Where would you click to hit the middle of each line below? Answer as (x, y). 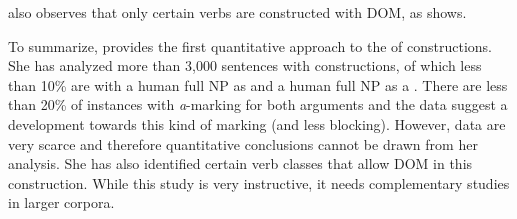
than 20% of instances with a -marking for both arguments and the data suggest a (258, 104)
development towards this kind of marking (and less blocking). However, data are (257, 123)
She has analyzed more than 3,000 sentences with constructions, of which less (245, 65)
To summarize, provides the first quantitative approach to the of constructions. (250, 45)
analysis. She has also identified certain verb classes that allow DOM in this (240, 163)
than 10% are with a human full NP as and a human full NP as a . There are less (258, 84)
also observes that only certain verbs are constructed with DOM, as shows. (237, 12)
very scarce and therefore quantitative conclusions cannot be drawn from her (243, 143)
